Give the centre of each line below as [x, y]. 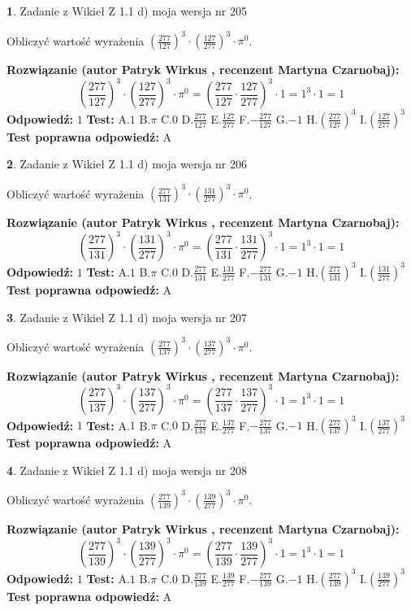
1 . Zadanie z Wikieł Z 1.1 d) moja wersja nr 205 [127, 11]
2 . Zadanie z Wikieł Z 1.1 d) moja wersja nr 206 [127, 164]
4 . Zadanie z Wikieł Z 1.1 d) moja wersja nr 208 [127, 470]
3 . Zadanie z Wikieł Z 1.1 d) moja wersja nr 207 [127, 317]
